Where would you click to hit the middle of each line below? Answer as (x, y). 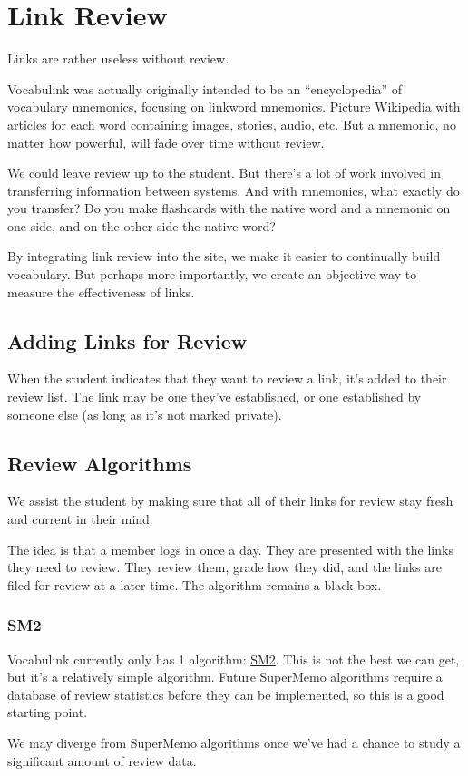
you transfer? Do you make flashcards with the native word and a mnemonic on (229, 208)
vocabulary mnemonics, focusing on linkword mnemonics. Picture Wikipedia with (234, 107)
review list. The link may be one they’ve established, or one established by (214, 397)
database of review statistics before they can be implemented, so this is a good (226, 694)
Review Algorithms (100, 463)
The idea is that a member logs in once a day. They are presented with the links (230, 549)
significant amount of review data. (102, 760)
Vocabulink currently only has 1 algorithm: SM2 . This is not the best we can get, (234, 659)
